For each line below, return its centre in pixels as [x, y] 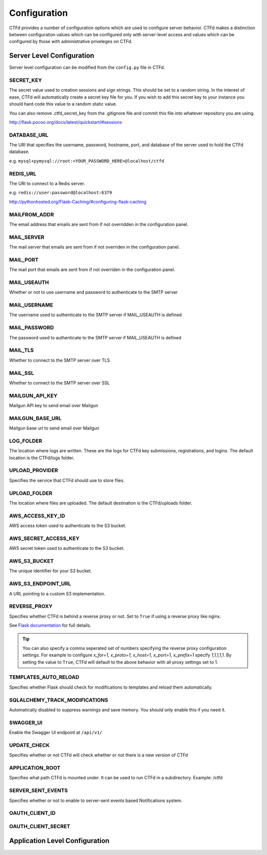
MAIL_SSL [22, 373]
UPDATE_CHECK [29, 745]
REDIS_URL [23, 173]
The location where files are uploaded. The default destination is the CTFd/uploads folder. [101, 503]
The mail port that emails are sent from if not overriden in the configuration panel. [92, 269]
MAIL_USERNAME [31, 305]
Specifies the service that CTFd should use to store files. [67, 480]
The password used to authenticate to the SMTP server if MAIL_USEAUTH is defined [95, 337]
